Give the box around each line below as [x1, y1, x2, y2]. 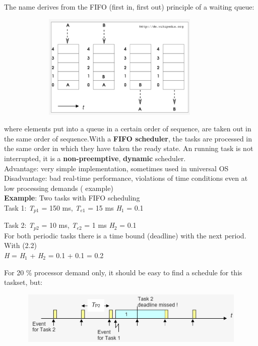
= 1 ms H [84, 220, 114, 230]
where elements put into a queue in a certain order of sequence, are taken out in [4, 123, 251, 134]
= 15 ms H [88, 202, 121, 213]
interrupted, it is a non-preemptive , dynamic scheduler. [4, 153, 186, 163]
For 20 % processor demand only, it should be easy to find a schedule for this [4, 267, 242, 277]
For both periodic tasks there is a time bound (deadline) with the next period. [4, 230, 246, 240]
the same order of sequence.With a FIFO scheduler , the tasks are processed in [4, 133, 252, 143]
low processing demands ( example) [4, 182, 113, 193]
